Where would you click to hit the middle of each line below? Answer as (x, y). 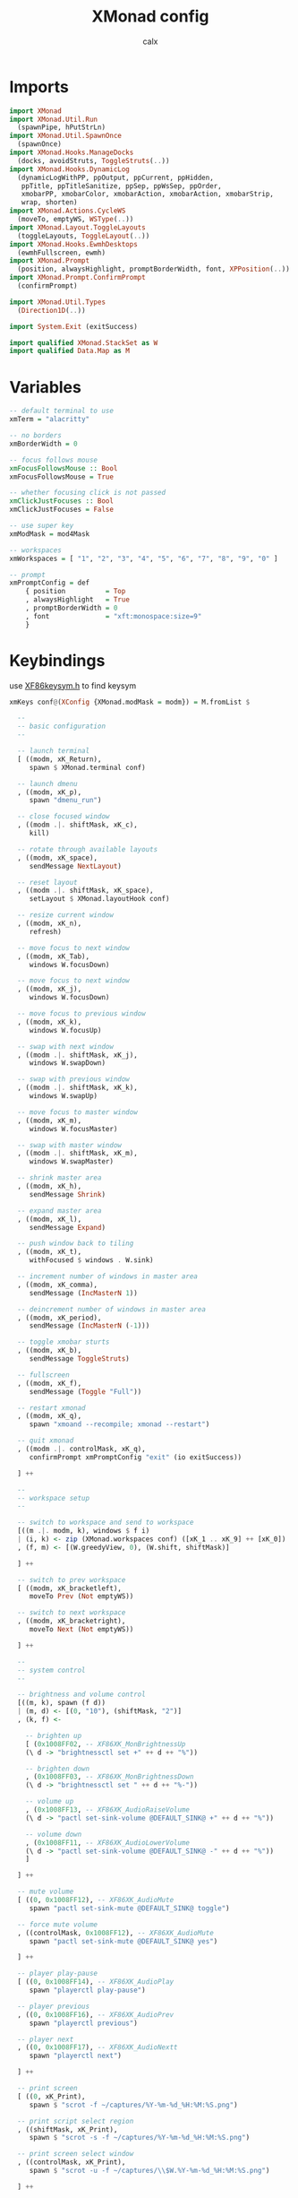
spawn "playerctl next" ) (76, 2056)
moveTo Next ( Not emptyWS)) (81, 1630)
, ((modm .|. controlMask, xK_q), (81, 1449)
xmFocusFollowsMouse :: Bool (64, 468)
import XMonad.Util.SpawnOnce (66, 136)
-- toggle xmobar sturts (64, 1342)
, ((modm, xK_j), (50, 989)
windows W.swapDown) (67, 1063)
